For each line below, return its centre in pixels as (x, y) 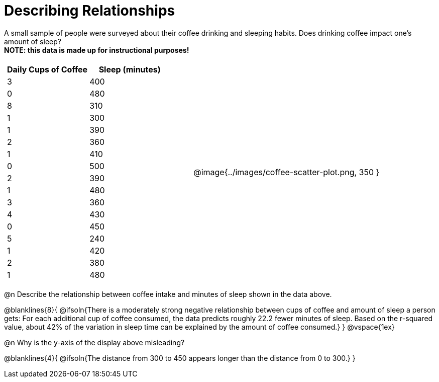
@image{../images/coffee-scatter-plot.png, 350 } (287, 172)
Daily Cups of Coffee (47, 69)
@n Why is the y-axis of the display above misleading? (94, 342)
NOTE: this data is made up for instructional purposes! (97, 50)
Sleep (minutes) (130, 69)
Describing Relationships (90, 11)
